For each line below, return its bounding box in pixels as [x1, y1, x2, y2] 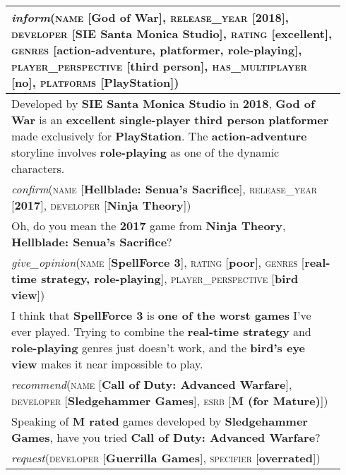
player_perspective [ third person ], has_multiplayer [11, 58, 307, 74]
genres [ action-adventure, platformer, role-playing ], [11, 42, 302, 58]
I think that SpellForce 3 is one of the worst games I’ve [11, 307, 311, 323]
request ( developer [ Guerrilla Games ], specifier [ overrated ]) [11, 450, 321, 466]
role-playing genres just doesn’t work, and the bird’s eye [11, 339, 306, 356]
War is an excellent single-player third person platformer [11, 112, 329, 128]
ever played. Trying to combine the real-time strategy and [11, 323, 311, 339]
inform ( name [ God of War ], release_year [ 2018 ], [11, 9, 289, 25]
